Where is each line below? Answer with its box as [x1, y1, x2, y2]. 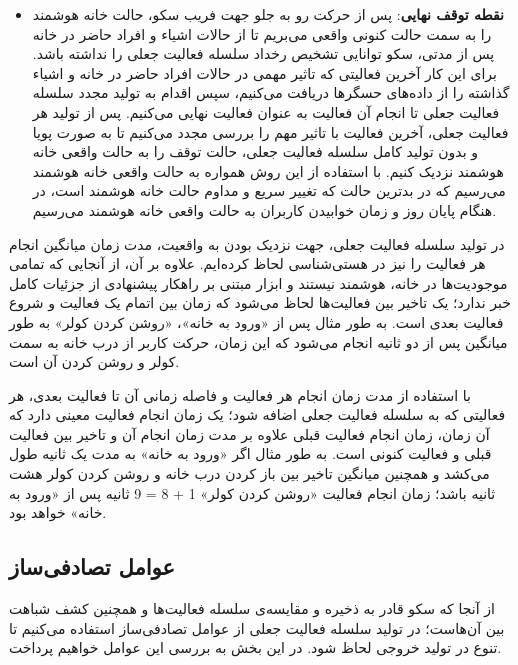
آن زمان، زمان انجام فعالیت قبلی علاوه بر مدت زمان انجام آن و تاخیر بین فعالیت [9, 423, 490, 444]
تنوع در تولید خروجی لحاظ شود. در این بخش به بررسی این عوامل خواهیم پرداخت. [9, 637, 502, 658]
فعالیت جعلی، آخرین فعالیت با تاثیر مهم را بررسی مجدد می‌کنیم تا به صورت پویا [32, 121, 509, 142]
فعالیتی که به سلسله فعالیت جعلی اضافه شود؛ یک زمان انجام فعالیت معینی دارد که [9, 404, 506, 425]
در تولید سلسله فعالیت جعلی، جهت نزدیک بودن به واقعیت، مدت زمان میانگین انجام [9, 233, 505, 254]
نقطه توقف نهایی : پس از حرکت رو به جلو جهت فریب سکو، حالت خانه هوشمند [32, 4, 504, 24]
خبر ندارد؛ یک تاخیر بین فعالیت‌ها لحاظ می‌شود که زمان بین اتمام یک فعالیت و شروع [9, 292, 511, 313]
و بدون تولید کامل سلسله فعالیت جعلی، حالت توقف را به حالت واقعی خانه [32, 141, 478, 162]
